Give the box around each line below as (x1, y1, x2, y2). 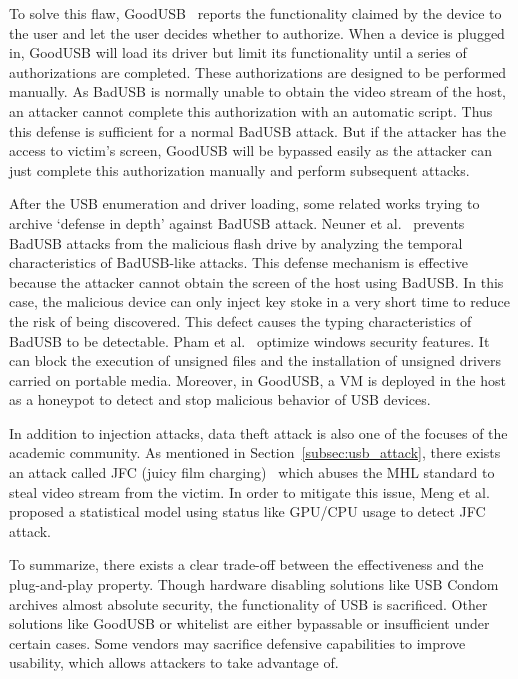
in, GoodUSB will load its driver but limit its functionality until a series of (9, 42, 467, 63)
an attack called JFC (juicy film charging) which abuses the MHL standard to (9, 462, 495, 483)
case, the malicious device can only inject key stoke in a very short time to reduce (9, 291, 510, 312)
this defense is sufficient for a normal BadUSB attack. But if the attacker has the (9, 120, 506, 141)
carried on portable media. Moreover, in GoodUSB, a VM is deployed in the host (9, 369, 506, 390)
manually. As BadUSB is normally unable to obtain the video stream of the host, (9, 81, 507, 102)
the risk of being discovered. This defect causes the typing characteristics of (9, 310, 472, 331)
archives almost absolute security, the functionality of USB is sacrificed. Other (9, 593, 488, 614)
